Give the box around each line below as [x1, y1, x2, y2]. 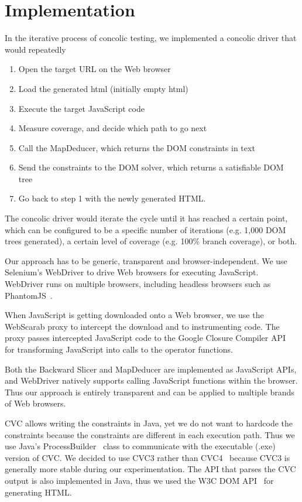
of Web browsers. [5, 397, 66, 409]
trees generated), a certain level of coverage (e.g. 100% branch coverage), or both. [5, 235, 297, 247]
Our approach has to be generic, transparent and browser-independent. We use [5, 254, 287, 267]
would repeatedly [5, 43, 66, 55]
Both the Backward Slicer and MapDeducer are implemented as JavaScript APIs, [5, 363, 297, 375]
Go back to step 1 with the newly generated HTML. [18, 192, 206, 204]
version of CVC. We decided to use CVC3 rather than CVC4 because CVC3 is [5, 451, 290, 463]
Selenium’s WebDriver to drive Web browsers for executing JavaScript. [5, 266, 259, 278]
